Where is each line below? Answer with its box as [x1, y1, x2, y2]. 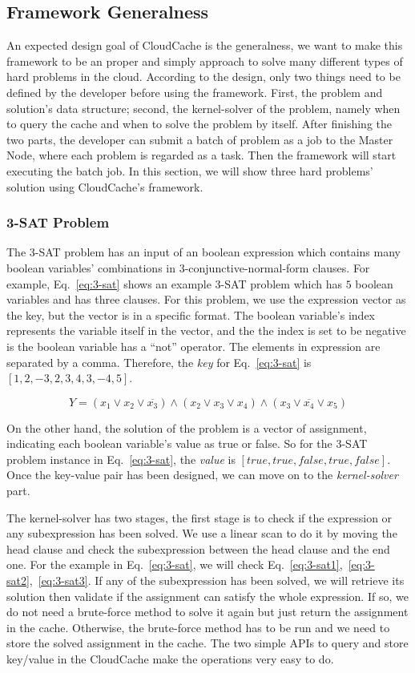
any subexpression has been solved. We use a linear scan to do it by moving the [6, 525, 397, 542]
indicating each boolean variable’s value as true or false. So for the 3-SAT [6, 435, 368, 452]
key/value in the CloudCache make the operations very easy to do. [6, 651, 334, 667]
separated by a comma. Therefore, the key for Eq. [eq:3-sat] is [6, 353, 312, 370]
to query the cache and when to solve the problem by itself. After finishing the [6, 115, 393, 132]
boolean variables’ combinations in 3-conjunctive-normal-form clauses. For [6, 259, 370, 276]
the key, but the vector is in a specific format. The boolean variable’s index [6, 306, 376, 323]
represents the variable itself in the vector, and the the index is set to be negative [6, 322, 406, 339]
